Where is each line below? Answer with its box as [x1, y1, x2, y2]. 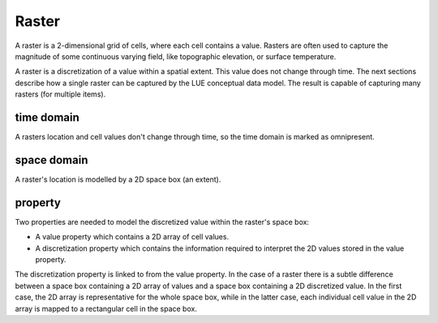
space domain [15, 153, 88, 166]
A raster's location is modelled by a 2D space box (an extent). [15, 174, 221, 184]
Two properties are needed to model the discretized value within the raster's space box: [15, 217, 310, 226]
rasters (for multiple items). [15, 89, 106, 99]
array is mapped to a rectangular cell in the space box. [15, 304, 198, 313]
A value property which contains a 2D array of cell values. [35, 232, 230, 242]
